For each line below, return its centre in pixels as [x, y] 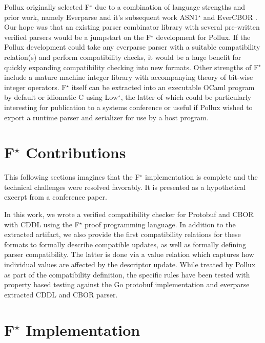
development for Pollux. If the [203, 37]
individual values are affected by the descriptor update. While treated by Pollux [130, 264]
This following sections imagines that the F [72, 177]
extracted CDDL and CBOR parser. [61, 294]
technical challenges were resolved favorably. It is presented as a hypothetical [125, 187]
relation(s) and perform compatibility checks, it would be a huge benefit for [123, 57]
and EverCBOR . [230, 17]
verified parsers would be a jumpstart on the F [78, 37]
